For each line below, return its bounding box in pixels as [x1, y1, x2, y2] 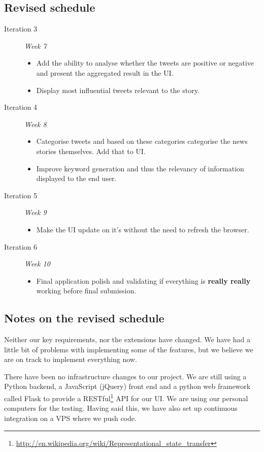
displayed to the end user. [36, 173, 117, 184]
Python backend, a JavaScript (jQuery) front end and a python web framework [4, 381, 251, 391]
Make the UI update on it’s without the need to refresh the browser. [36, 224, 249, 234]
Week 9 [24, 207, 47, 218]
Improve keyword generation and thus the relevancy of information [36, 163, 244, 173]
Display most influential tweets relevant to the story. [36, 84, 200, 95]
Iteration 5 [4, 190, 37, 200]
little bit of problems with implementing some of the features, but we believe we [4, 344, 253, 354]
